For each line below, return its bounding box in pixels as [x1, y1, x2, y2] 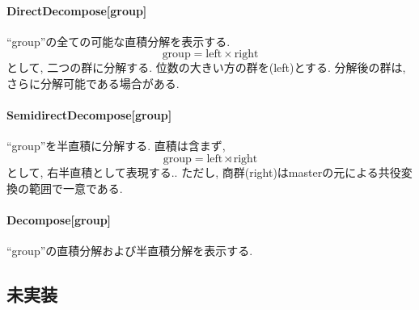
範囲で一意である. [28, 179, 123, 196]
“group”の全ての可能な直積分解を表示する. [6, 32, 231, 49]
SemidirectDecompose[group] [6, 107, 172, 124]
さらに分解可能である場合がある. [6, 74, 180, 91]
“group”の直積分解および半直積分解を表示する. [6, 241, 253, 258]
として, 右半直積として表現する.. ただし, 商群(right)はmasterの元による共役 [6, 163, 401, 180]
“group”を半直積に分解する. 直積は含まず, [6, 137, 226, 154]
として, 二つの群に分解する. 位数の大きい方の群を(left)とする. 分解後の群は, [6, 59, 406, 76]
